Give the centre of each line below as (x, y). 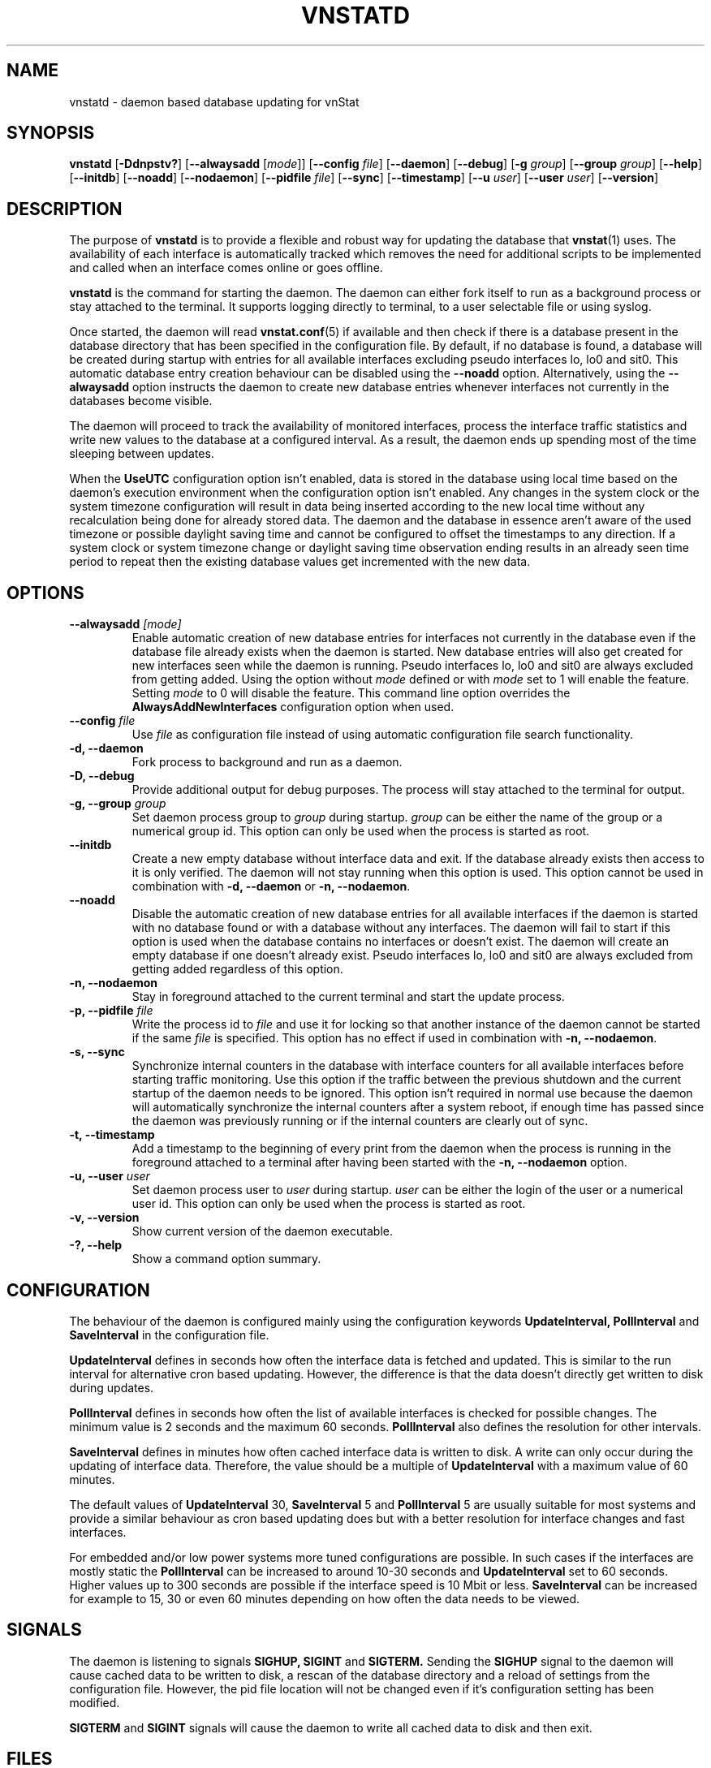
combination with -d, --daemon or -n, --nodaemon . (271, 886)
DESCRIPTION (65, 209)
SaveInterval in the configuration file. (169, 1335)
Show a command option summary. (226, 1259)
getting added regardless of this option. (237, 969)
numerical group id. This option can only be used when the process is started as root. (361, 831)
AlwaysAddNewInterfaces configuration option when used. (293, 707)
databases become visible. (141, 401)
